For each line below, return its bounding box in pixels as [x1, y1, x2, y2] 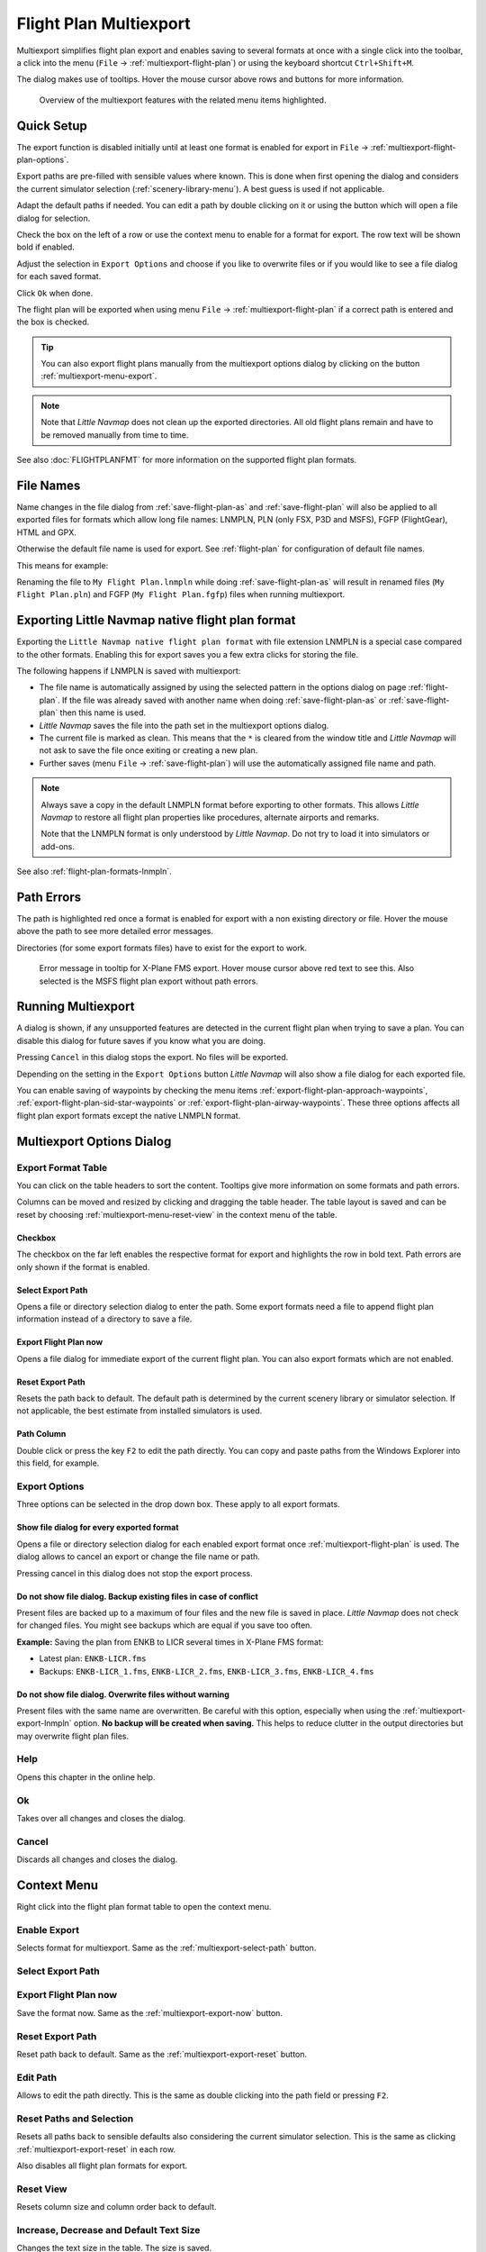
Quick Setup [16, 118, 87, 133]
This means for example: [16, 559, 109, 571]
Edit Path [16, 2071, 58, 2084]
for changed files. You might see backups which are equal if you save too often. [16, 1620, 312, 1630]
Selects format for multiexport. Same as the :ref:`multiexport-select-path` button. [16, 1942, 317, 1954]
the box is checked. [16, 316, 90, 328]
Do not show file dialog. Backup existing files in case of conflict [16, 1591, 258, 1602]
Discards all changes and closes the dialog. [16, 1854, 178, 1865]
